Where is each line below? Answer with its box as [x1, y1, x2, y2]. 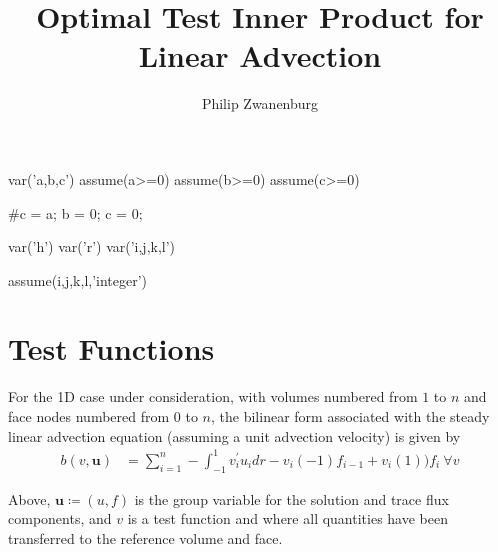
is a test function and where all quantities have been [127, 508, 448, 529]
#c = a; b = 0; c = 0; [8, 202, 143, 223]
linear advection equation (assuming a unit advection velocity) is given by [8, 425, 461, 446]
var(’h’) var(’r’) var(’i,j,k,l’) [8, 236, 176, 257]
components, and [8, 508, 112, 529]
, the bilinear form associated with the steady [211, 406, 490, 426]
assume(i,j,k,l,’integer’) [8, 269, 148, 290]
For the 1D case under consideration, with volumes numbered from [8, 386, 418, 407]
